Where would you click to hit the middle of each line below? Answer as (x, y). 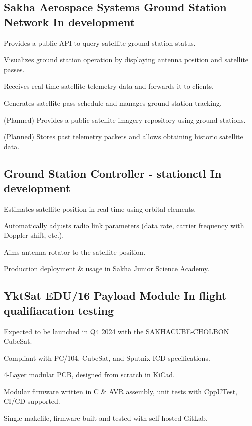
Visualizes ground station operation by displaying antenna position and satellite (126, 60)
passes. (14, 69)
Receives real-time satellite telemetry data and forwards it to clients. (109, 86)
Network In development (70, 22)
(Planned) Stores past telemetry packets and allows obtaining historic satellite (124, 136)
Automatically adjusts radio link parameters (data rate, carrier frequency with (124, 225)
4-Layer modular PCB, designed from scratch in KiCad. (89, 374)
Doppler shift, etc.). (34, 235)
